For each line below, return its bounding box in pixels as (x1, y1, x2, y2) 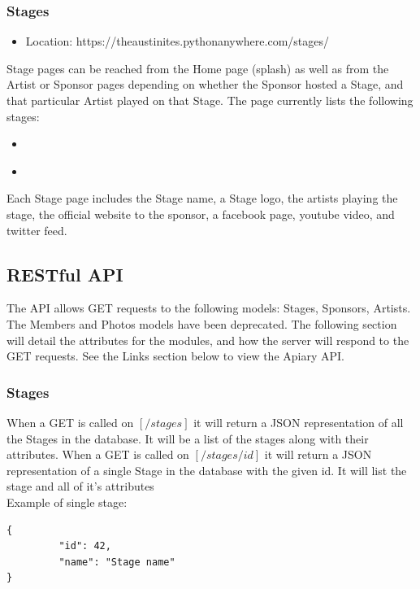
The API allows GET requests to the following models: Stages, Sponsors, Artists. (6, 299, 411, 316)
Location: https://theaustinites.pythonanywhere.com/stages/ (25, 33, 329, 50)
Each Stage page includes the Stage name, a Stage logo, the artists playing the (6, 190, 398, 207)
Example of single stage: (6, 493, 128, 510)
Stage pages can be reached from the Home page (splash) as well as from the (6, 59, 389, 76)
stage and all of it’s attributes (6, 478, 154, 495)
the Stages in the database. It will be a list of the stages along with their (6, 430, 369, 447)
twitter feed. (6, 221, 67, 238)
